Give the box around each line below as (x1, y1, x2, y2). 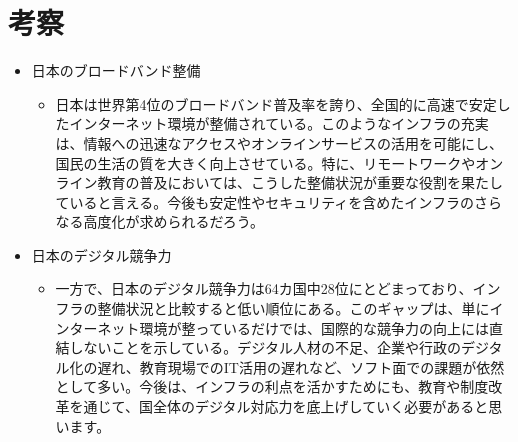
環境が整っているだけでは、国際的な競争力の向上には (139, 317, 489, 338)
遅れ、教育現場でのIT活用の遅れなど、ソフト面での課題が (97, 356, 477, 377)
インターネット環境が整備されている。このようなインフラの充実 (69, 113, 489, 134)
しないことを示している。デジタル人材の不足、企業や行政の (69, 337, 461, 358)
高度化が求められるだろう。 (83, 211, 264, 232)
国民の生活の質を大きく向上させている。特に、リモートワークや (55, 152, 476, 173)
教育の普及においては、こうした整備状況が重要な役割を (97, 172, 461, 193)
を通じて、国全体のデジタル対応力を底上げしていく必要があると (69, 396, 489, 417)
